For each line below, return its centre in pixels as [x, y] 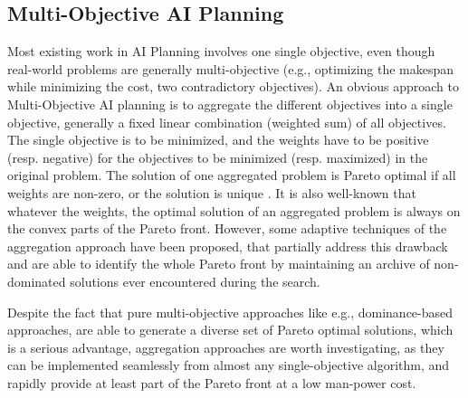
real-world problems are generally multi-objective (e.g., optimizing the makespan [231, 68]
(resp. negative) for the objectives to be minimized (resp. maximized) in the [218, 157]
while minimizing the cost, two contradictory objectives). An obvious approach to [233, 86]
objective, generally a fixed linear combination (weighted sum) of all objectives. [227, 122]
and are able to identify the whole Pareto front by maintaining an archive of [219, 264]
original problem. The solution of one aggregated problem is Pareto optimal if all [232, 175]
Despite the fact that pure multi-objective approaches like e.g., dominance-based [230, 312]
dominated [37, 281]
